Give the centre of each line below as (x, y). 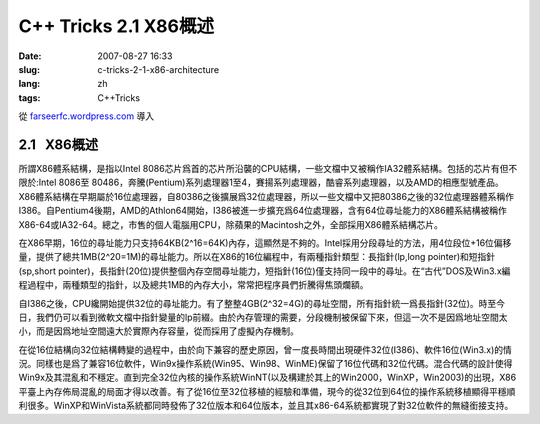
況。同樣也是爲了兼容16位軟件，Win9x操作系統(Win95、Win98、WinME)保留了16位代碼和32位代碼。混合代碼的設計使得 (265, 364)
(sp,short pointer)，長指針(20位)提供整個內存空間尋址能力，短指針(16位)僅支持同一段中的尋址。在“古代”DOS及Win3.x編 (264, 271)
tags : (29, 97)
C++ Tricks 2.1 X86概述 (116, 26)
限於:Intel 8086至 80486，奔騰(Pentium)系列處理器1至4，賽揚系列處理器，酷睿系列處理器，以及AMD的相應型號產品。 (261, 182)
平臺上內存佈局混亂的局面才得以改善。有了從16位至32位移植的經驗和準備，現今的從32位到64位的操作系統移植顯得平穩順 (267, 391)
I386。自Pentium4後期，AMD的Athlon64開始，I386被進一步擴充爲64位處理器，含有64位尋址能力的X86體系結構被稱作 (262, 211)
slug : (29, 69)
